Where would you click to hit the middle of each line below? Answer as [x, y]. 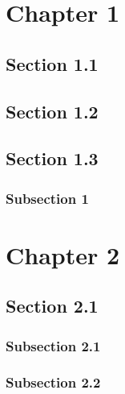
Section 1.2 [52, 111]
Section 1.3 [52, 158]
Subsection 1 [47, 198]
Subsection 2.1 [53, 345]
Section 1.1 [52, 63]
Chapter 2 [63, 254]
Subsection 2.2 [53, 382]
